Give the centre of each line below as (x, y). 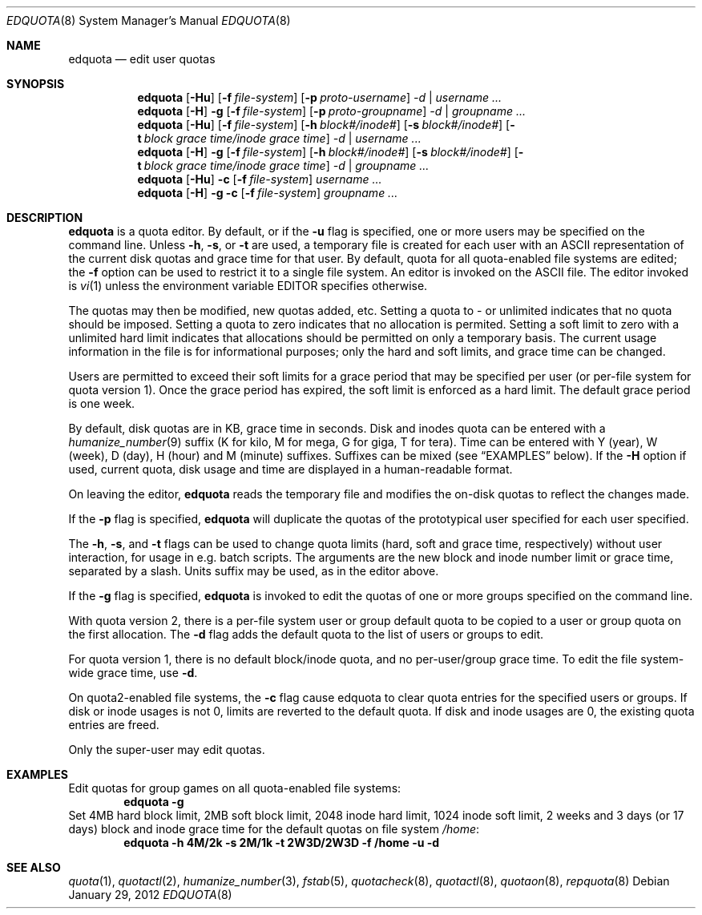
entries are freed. (114, 725)
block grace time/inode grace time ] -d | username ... (282, 138)
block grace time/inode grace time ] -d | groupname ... (286, 165)
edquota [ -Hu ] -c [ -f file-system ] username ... (260, 179)
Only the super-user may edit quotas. (167, 750)
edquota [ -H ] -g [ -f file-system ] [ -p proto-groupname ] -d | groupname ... (331, 111)
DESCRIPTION (45, 218)
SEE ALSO (34, 867)
